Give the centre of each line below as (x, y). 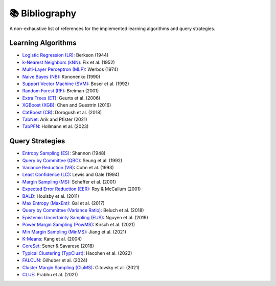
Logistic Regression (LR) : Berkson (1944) (65, 55)
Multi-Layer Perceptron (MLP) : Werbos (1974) (70, 69)
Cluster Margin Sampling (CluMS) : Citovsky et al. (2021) (81, 267)
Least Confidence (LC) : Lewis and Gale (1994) (71, 175)
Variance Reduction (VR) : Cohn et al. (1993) (68, 168)
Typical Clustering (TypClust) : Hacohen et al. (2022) (77, 253)
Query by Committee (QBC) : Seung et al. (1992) (72, 160)
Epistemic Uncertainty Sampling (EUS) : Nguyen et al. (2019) (85, 217)
